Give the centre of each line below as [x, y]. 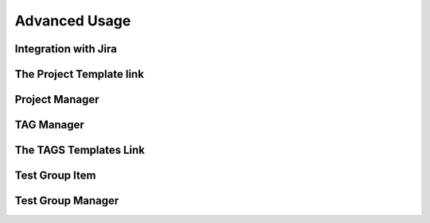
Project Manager [57, 100]
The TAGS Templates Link [80, 150]
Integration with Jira [66, 49]
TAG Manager [50, 125]
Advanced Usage [73, 21]
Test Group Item [55, 176]
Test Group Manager [67, 201]
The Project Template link [80, 74]
